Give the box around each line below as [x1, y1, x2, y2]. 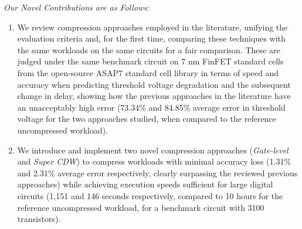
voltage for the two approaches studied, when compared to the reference [17, 112, 276, 125]
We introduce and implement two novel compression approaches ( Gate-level [17, 143, 289, 156]
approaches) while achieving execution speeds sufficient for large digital [17, 178, 273, 190]
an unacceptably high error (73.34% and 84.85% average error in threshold [17, 101, 286, 113]
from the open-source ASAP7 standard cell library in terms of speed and [17, 66, 279, 78]
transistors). [17, 213, 61, 225]
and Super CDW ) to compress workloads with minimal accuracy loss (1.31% [17, 155, 291, 168]
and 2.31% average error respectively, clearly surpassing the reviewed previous [17, 166, 298, 179]
